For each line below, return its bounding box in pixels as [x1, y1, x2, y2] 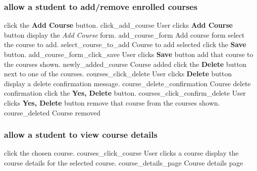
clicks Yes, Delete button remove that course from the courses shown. [4, 97, 220, 108]
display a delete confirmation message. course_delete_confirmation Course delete [4, 78, 251, 88]
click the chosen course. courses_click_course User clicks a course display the [4, 148, 239, 158]
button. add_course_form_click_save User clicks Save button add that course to [4, 49, 254, 59]
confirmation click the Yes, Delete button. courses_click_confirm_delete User [4, 88, 246, 98]
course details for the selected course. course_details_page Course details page [4, 157, 243, 168]
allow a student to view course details [4, 128, 157, 141]
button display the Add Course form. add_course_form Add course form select [4, 29, 245, 40]
